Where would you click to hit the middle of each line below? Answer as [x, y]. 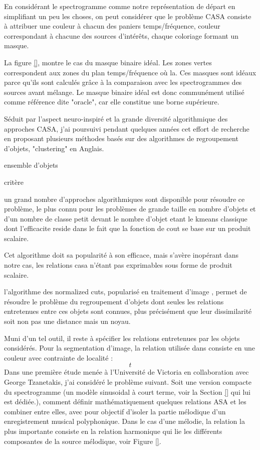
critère [14, 182]
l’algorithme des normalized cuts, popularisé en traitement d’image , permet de [125, 292]
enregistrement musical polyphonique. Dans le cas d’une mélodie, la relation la [124, 421]
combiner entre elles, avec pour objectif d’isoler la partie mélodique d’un [115, 411]
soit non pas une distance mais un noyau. [67, 321]
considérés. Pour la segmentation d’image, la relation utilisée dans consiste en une [129, 348]
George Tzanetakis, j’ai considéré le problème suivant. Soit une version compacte [128, 382]
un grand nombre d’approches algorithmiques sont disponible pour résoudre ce [124, 199]
